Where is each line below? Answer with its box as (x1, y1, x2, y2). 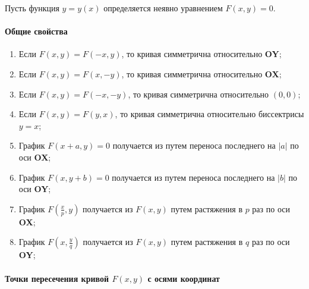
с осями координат (147, 272, 220, 284)
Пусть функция (5, 2, 59, 14)
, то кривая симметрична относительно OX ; (121, 67, 282, 80)
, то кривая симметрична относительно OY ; (121, 48, 282, 60)
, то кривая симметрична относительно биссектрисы (115, 108, 304, 120)
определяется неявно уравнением (103, 2, 223, 14)
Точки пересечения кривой (5, 272, 109, 284)
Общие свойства (5, 25, 68, 37)
